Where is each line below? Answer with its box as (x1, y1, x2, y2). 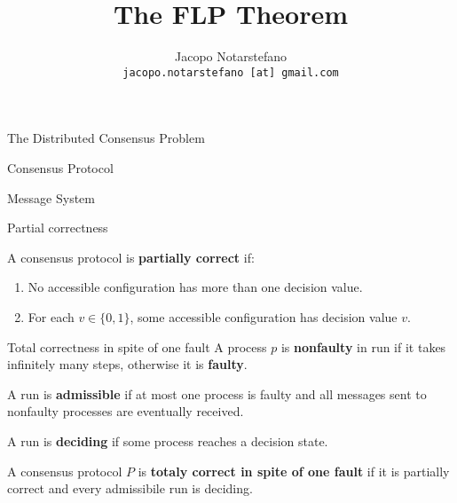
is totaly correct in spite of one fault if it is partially (138, 461, 450, 480)
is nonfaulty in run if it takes (280, 337, 446, 356)
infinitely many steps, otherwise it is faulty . (7, 355, 248, 373)
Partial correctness (7, 218, 108, 237)
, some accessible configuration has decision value (130, 307, 398, 326)
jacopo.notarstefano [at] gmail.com (122, 66, 339, 79)
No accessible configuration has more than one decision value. (28, 278, 363, 296)
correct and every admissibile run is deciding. (7, 479, 253, 498)
